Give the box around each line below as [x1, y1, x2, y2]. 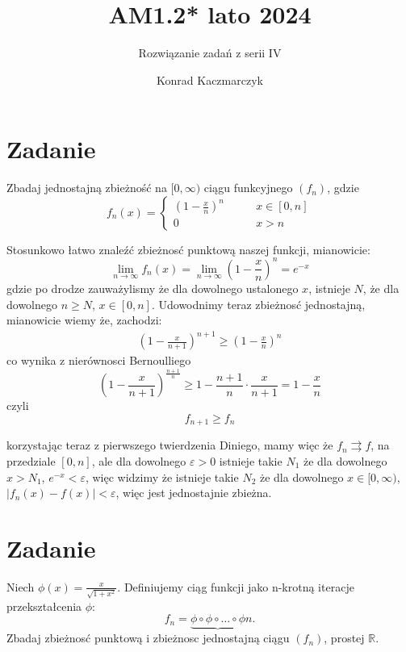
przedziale [6, 453, 56, 469]
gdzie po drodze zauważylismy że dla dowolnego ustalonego [6, 279, 299, 296]
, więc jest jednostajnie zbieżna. [115, 484, 272, 501]
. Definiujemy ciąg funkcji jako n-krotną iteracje [117, 578, 354, 595]
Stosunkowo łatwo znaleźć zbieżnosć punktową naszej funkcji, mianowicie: [6, 240, 370, 257]
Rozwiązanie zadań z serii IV [138, 44, 282, 61]
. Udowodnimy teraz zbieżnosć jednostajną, [151, 295, 366, 312]
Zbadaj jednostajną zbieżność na [6, 179, 167, 196]
